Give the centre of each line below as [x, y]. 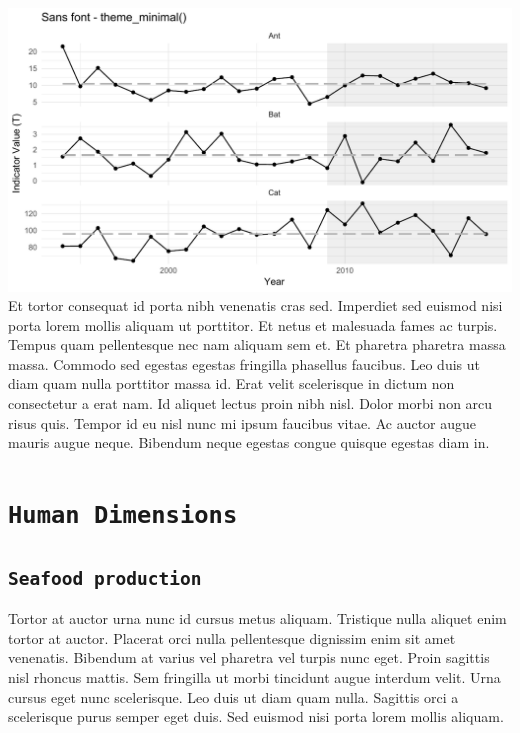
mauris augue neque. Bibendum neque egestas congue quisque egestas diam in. [249, 442]
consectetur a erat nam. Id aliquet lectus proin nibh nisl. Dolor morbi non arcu [250, 403]
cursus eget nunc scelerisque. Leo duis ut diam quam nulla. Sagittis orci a [233, 696]
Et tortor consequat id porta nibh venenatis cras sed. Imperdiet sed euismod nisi [255, 305]
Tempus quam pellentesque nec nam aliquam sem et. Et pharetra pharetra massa [257, 344]
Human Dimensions [123, 515]
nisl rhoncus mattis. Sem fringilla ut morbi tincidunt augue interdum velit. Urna [254, 676]
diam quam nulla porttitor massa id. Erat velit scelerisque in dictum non [231, 383]
